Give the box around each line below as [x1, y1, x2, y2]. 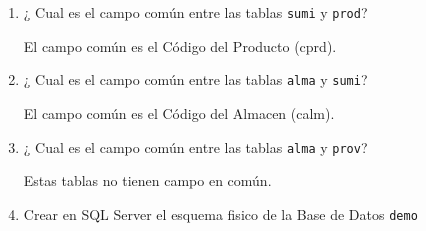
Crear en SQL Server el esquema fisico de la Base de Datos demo [23, 203, 418, 224]
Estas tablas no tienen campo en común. [23, 170, 272, 191]
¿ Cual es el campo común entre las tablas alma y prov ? [23, 136, 368, 157]
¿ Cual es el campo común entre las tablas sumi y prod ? [23, 2, 368, 22]
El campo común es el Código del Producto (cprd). [23, 35, 337, 56]
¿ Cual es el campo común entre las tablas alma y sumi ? [23, 69, 368, 90]
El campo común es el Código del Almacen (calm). [23, 102, 335, 123]
